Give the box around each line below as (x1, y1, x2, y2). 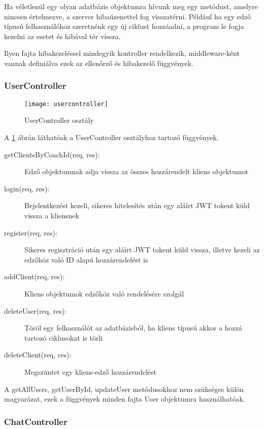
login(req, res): (4, 183, 50, 193)
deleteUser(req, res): (4, 305, 67, 316)
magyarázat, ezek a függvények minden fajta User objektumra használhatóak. (4, 393, 245, 404)
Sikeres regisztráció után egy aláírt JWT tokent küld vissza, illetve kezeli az (24, 244, 260, 255)
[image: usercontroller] (24, 100, 108, 108)
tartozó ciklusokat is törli (24, 332, 103, 343)
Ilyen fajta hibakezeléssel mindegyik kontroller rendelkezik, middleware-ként (4, 48, 240, 58)
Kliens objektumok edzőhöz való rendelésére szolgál (24, 288, 184, 299)
